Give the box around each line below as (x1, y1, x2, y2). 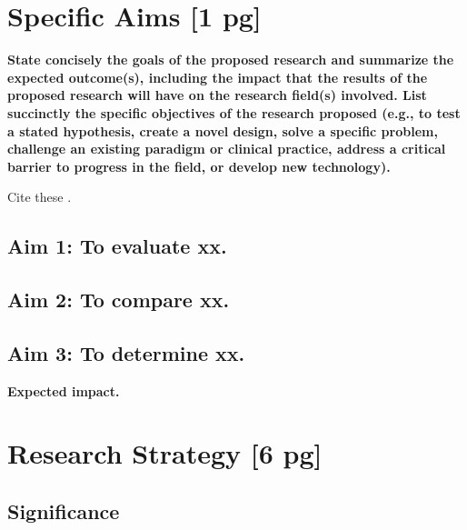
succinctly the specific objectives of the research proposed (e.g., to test (7, 103, 461, 122)
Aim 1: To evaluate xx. (7, 232, 227, 260)
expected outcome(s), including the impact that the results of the (7, 67, 428, 86)
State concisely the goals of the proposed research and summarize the (7, 50, 454, 69)
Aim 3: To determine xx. (7, 338, 245, 366)
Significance (7, 497, 120, 525)
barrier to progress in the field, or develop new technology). (7, 156, 391, 175)
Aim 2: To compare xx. (7, 285, 230, 314)
